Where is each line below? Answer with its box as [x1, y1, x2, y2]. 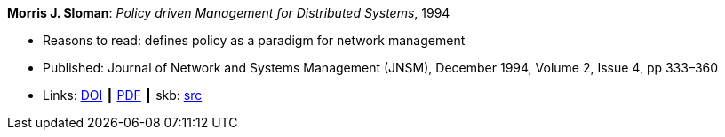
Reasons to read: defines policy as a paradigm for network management [43, 33, 466, 48]
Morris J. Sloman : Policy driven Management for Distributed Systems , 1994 [7, 5, 450, 20]
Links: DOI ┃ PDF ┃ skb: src [43, 88, 203, 103]
